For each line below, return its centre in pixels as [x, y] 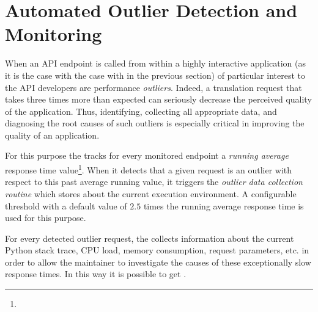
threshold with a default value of [66, 205]
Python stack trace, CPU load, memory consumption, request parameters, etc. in [157, 250]
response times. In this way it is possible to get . [96, 274]
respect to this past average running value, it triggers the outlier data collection [154, 182]
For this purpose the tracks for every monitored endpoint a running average [147, 155]
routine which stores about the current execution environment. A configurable [151, 193]
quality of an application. [52, 135]
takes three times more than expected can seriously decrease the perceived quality [158, 99]
